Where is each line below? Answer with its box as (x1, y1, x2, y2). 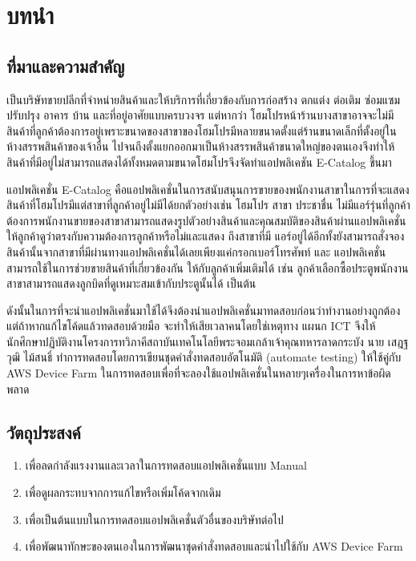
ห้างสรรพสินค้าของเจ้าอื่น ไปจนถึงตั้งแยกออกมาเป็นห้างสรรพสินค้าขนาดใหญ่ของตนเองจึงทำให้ (6, 138, 395, 155)
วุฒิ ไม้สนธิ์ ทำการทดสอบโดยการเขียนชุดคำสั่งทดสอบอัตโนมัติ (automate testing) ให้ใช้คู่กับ (6, 349, 402, 365)
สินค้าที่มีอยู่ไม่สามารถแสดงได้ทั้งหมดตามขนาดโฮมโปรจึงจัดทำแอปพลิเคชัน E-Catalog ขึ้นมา (6, 153, 392, 170)
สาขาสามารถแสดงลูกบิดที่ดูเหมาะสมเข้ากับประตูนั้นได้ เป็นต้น (6, 275, 256, 292)
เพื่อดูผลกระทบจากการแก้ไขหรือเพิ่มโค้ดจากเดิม (25, 484, 221, 501)
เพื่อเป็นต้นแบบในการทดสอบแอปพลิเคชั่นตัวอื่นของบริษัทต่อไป (25, 511, 284, 527)
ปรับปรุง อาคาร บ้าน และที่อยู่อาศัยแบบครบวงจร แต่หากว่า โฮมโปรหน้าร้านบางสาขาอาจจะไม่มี (6, 107, 394, 123)
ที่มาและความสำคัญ (6, 53, 125, 78)
